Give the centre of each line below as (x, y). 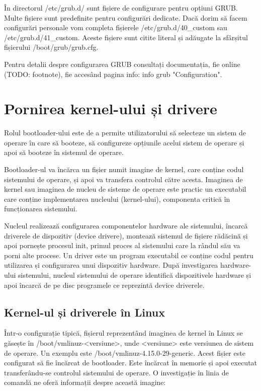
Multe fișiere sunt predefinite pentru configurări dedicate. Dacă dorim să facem (126, 17)
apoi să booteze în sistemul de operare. (64, 152)
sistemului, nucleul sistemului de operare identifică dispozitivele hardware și (135, 275)
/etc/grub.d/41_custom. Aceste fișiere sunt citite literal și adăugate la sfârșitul (126, 37)
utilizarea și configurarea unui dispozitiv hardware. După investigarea (111, 265)
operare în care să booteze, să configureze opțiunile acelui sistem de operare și (124, 142)
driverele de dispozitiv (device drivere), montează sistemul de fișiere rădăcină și (126, 235)
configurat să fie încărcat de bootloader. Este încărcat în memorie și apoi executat (131, 363)
